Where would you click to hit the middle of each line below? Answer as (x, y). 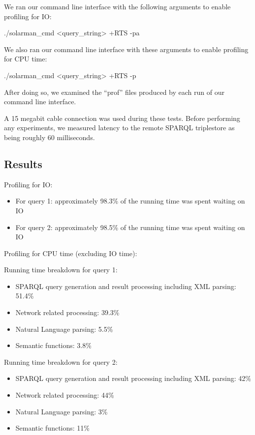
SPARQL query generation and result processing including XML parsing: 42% (133, 378)
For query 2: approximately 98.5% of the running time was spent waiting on (130, 227)
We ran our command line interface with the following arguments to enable (117, 6)
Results (23, 163)
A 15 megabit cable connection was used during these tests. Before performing (122, 118)
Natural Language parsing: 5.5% (64, 329)
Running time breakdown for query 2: (61, 362)
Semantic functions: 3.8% (53, 345)
